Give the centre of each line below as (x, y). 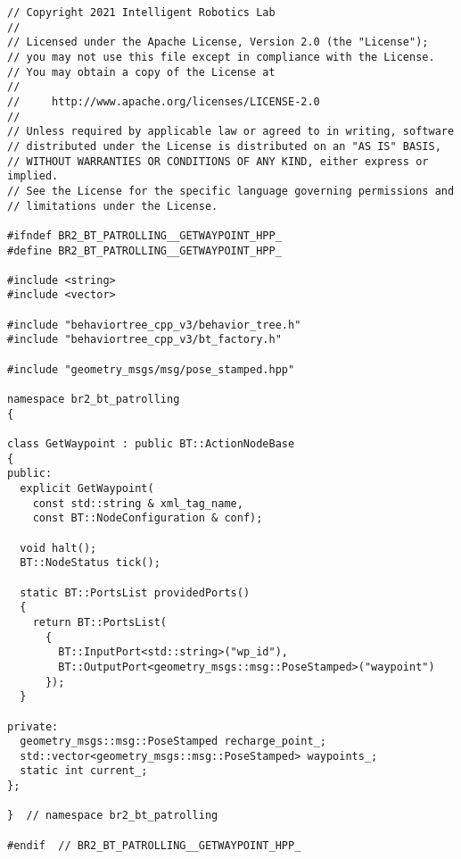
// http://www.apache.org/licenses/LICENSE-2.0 (164, 101)
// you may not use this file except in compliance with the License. (221, 57)
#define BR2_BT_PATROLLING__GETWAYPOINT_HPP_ (144, 250)
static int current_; (84, 771)
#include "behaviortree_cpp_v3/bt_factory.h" (144, 340)
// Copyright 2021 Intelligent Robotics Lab (141, 13)
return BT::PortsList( (99, 622)
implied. (33, 176)
